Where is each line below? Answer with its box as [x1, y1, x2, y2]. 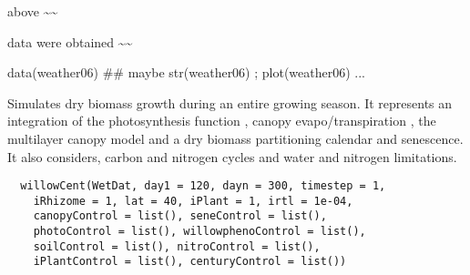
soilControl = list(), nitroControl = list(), [33, 239, 321, 253]
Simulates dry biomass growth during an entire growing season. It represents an [7, 93, 453, 112]
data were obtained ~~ [7, 32, 133, 51]
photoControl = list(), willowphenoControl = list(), [33, 225, 366, 239]
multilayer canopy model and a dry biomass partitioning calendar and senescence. [7, 128, 464, 148]
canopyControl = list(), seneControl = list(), [33, 209, 327, 223]
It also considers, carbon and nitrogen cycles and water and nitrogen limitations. [7, 147, 457, 166]
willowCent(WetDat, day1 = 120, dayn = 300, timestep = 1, [20, 179, 386, 193]
